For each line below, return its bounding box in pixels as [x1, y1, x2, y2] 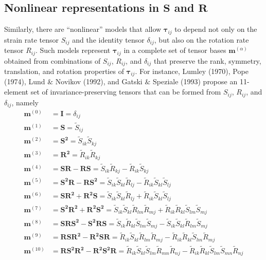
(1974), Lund [4, 76, 45, 87]
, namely [11, 97, 39, 107]
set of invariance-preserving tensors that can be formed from [30, 86, 221, 97]
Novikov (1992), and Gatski [55, 76, 143, 87]
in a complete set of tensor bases [123, 45, 226, 55]
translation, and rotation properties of [4, 66, 124, 77]
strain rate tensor [4, 34, 59, 45]
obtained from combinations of [4, 55, 101, 66]
